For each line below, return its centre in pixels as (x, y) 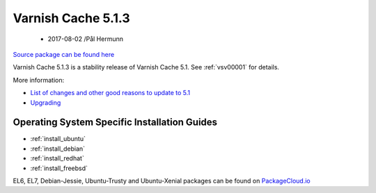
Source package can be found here (64, 54)
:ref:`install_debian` (58, 149)
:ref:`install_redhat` (57, 158)
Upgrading (46, 102)
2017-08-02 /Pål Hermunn (85, 39)
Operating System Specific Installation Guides (115, 123)
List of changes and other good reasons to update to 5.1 (110, 93)
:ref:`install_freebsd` (59, 168)
